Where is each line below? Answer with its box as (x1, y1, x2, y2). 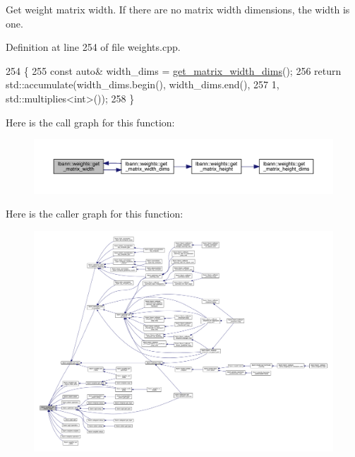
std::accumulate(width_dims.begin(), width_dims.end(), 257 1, (6, 77, 279, 92)
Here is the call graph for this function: (6, 114, 175, 129)
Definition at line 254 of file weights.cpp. (6, 40, 181, 54)
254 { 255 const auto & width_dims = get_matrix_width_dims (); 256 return (6, 63, 342, 78)
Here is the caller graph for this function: (6, 206, 183, 221)
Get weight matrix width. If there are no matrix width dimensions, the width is (6, 2, 350, 16)
